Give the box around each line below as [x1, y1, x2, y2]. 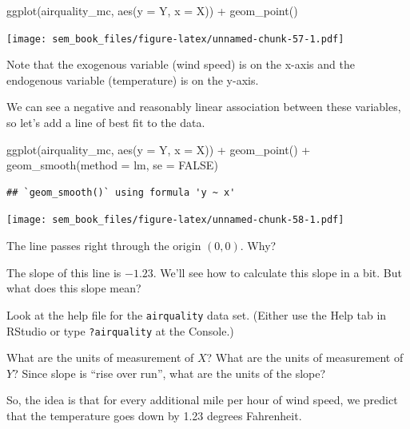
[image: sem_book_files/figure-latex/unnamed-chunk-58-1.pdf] [6, 214, 344, 226]
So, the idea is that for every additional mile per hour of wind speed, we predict [6, 391, 398, 408]
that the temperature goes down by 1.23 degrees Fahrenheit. [6, 407, 302, 423]
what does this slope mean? [6, 280, 141, 296]
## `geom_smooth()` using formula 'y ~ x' [6, 186, 236, 198]
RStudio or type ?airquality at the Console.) [6, 322, 234, 339]
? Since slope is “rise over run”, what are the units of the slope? [13, 364, 326, 381]
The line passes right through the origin [6, 237, 201, 254]
